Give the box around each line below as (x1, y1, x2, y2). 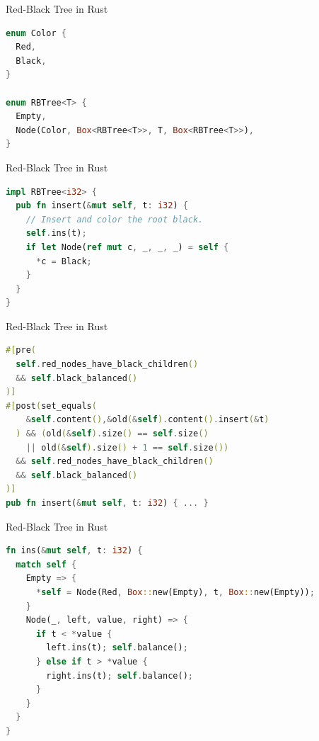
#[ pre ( (6, 345, 36, 356)
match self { (16, 559, 77, 570)
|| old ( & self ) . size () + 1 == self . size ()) (25, 442, 229, 453)
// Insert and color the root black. (25, 214, 204, 225)
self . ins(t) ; (25, 228, 87, 239)
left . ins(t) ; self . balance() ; (46, 643, 188, 653)
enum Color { (6, 28, 66, 38)
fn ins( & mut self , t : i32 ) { (6, 545, 143, 556)
